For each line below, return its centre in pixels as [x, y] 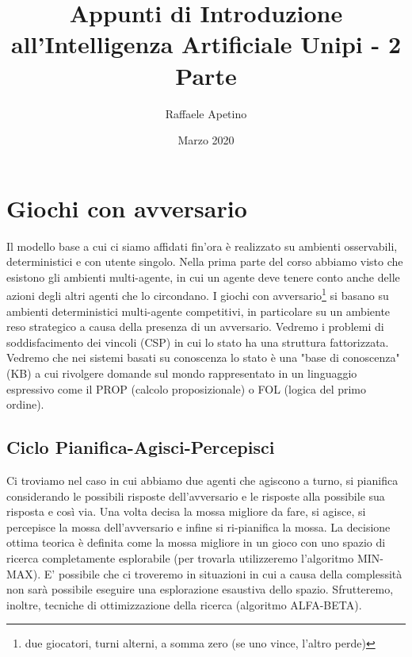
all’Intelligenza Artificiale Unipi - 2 [206, 44]
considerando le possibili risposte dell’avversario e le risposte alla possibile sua [196, 496]
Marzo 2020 [206, 140]
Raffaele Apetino [206, 113]
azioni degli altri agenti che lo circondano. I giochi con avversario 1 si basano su [198, 294]
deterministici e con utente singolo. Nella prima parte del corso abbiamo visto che [205, 261]
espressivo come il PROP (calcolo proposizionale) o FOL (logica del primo [187, 388]
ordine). [25, 404]
